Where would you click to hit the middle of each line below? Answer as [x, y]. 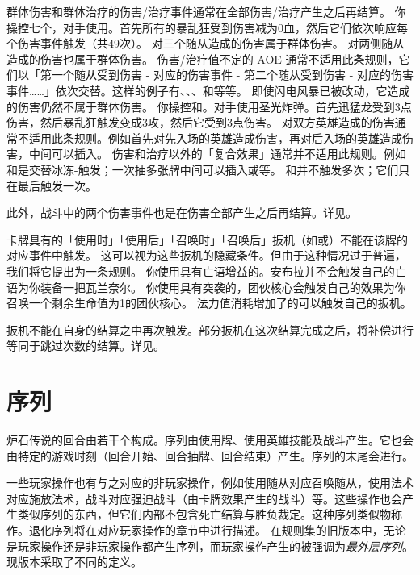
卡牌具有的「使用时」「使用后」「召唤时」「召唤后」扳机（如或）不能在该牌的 [207, 239]
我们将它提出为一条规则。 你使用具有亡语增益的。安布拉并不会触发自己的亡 [206, 271]
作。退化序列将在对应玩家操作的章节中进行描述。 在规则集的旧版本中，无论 [206, 529]
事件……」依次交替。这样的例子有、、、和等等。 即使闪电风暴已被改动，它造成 [208, 90]
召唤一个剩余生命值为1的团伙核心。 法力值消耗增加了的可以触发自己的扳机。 [209, 303]
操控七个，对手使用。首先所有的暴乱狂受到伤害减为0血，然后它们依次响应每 [207, 27]
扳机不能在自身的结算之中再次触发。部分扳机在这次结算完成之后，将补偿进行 [210, 329]
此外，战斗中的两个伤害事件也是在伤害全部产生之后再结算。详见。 [182, 212]
